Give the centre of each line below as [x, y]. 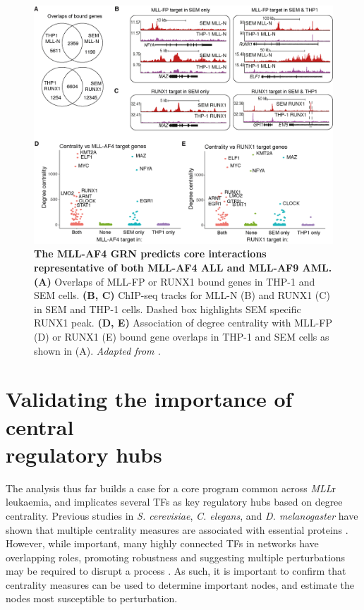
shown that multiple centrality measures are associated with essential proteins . [177, 529]
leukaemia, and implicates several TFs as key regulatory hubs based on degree [174, 502]
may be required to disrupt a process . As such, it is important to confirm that [176, 571]
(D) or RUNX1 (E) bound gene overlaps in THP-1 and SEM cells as [182, 337]
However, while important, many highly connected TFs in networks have [162, 543]
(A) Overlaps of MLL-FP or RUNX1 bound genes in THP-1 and [175, 281]
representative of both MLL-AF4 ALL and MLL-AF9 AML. [183, 268]
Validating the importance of [149, 399]
